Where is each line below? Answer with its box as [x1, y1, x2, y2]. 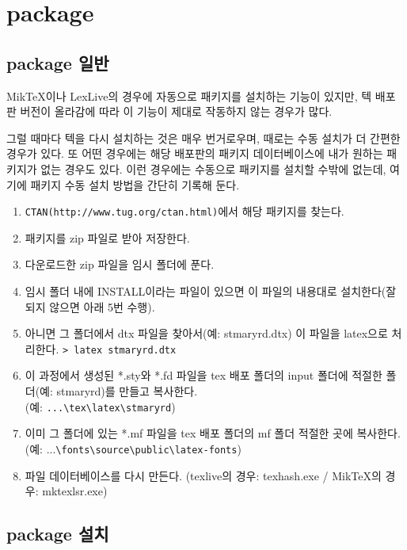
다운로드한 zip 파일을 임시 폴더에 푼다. [25, 256, 215, 273]
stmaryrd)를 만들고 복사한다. [56, 383, 198, 399]
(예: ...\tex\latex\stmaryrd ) [25, 398, 176, 414]
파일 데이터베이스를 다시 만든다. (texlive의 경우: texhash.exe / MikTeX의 [25, 467, 382, 483]
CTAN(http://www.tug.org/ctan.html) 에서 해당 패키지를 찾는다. [25, 203, 344, 220]
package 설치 [6, 521, 109, 546]
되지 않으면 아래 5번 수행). [25, 298, 155, 315]
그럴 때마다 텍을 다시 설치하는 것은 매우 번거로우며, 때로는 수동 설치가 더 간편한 [6, 129, 401, 146]
